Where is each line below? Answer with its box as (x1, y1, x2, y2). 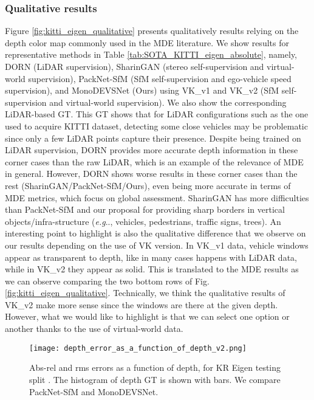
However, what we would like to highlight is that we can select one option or (5, 310, 290, 323)
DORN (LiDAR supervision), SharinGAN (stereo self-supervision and (5, 60, 264, 72)
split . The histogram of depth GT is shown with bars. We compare (29, 373, 281, 385)
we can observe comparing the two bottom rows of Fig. (5, 274, 210, 287)
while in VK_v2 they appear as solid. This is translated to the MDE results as (5, 263, 299, 275)
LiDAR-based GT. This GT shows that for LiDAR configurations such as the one (5, 108, 309, 120)
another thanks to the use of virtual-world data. (5, 322, 183, 335)
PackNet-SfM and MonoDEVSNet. (29, 385, 159, 398)
